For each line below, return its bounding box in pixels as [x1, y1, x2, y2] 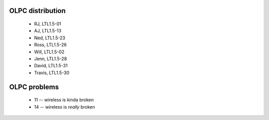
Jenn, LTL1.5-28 [34, 55, 67, 62]
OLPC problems [9, 83, 59, 91]
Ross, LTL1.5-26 [34, 42, 67, 48]
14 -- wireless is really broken [34, 104, 95, 110]
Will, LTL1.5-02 [34, 49, 65, 55]
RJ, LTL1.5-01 [34, 21, 62, 27]
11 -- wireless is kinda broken [34, 97, 94, 103]
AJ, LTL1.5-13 [34, 28, 62, 34]
